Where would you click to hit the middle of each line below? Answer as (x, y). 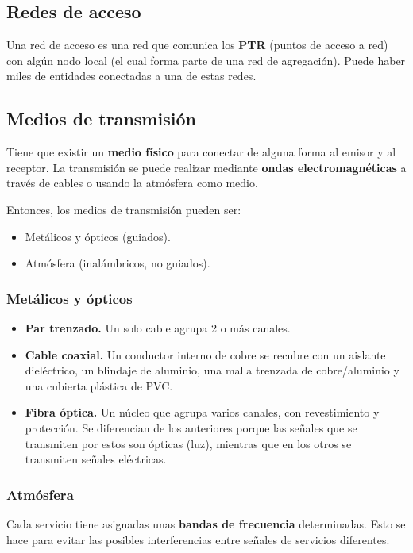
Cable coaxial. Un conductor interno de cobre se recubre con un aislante (205, 354)
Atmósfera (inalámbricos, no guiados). (118, 263)
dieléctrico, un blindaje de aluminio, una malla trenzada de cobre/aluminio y (212, 370)
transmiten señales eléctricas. (96, 459)
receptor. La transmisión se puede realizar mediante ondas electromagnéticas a (206, 167)
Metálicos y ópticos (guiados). (98, 236)
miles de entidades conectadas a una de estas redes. (131, 76)
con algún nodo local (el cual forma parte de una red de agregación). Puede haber (206, 60)
